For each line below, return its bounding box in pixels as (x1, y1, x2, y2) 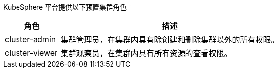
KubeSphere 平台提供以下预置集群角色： (3, 3, 134, 11)
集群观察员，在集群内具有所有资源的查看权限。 (60, 48, 232, 58)
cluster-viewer (5, 48, 58, 58)
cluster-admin (5, 34, 56, 44)
